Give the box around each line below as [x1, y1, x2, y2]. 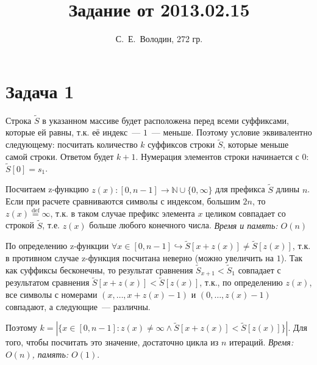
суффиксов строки [148, 138, 215, 151]
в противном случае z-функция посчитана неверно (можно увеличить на [5, 251, 274, 264]
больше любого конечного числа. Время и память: [89, 219, 278, 231]
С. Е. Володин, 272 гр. [115, 32, 203, 45]
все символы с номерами [5, 287, 98, 300]
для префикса [215, 182, 265, 195]
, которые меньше [223, 138, 289, 151]
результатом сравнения [5, 276, 90, 289]
